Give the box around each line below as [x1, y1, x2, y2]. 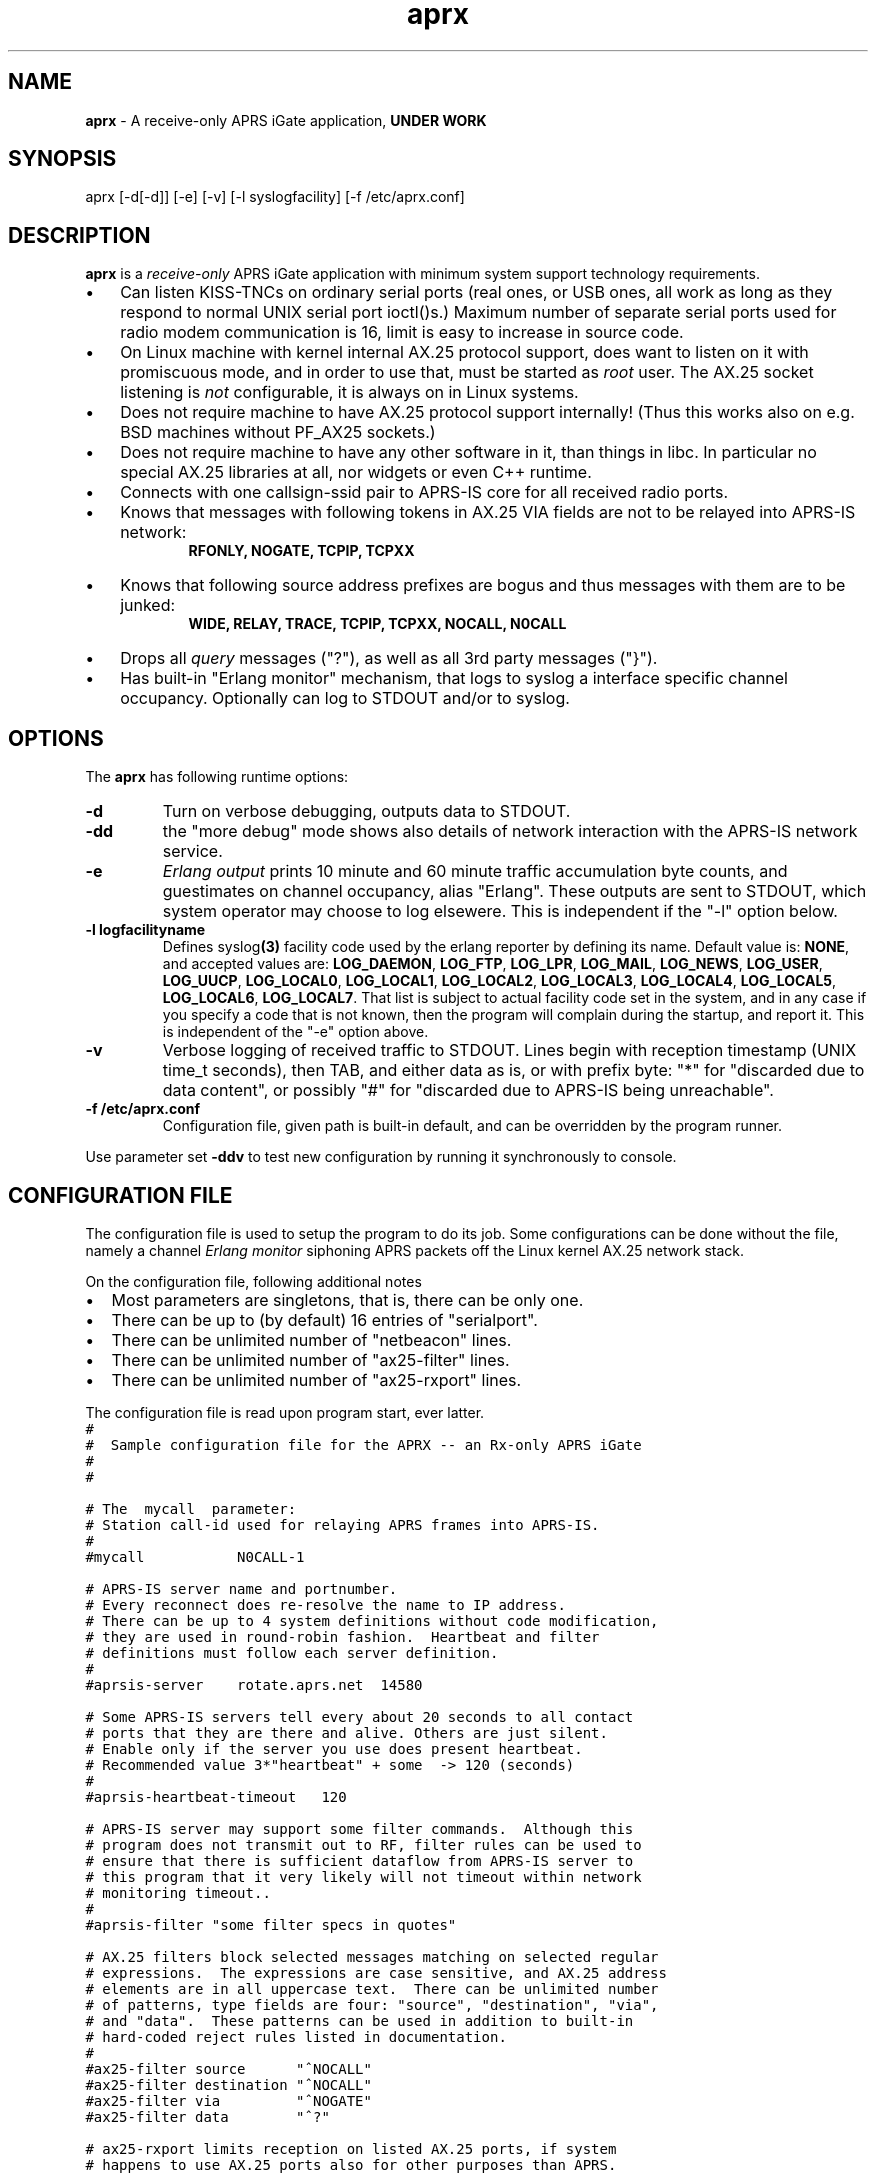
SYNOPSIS [8, 146, 117, 172]
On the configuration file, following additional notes [85, 1272, 422, 1290]
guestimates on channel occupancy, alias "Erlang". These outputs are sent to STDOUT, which [162, 881, 867, 902]
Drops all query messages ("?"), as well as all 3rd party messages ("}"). [120, 648, 658, 669]
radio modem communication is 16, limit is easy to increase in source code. [120, 322, 684, 343]
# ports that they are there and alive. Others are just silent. [85, 1724, 608, 1741]
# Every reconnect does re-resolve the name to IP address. [85, 1596, 566, 1613]
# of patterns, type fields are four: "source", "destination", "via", [85, 1996, 659, 2013]
